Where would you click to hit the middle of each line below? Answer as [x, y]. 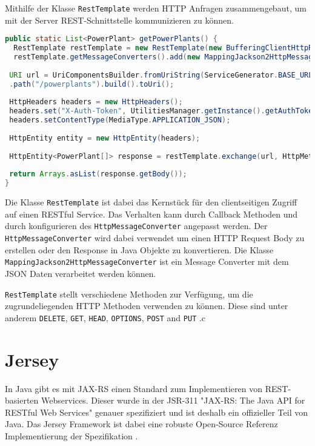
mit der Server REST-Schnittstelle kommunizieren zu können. [119, 20]
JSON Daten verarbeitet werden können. [81, 273]
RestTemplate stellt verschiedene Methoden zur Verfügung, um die [129, 294]
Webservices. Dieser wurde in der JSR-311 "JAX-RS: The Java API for [173, 400]
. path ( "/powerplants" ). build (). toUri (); [92, 84]
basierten [22, 400]
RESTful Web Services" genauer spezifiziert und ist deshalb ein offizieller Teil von [156, 412]
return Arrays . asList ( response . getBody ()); [98, 174]
